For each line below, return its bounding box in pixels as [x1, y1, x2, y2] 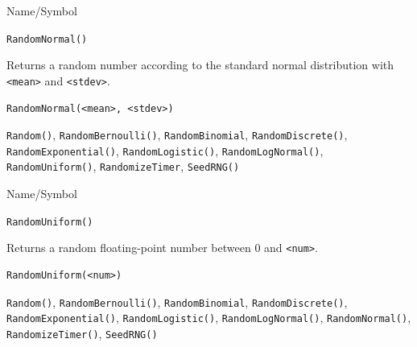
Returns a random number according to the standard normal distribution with [6, 56, 394, 73]
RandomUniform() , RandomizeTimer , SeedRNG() [6, 158, 240, 175]
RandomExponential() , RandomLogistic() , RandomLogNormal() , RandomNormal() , [6, 309, 411, 326]
